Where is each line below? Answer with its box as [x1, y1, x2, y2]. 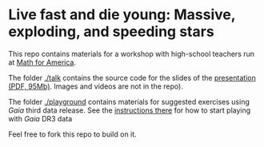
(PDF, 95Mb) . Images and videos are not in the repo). [8, 81, 184, 91]
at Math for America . [8, 58, 76, 67]
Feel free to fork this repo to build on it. [8, 129, 138, 139]
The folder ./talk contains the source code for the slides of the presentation [8, 73, 256, 82]
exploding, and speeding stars [8, 22, 214, 41]
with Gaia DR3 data [8, 113, 73, 123]
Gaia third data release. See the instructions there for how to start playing [8, 105, 251, 115]
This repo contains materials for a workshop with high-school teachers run [8, 49, 254, 58]
